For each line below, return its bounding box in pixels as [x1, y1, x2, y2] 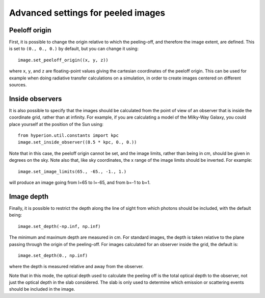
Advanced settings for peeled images [9, 7, 165, 18]
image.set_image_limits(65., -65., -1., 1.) [18, 169, 127, 174]
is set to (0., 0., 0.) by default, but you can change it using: [9, 46, 139, 51]
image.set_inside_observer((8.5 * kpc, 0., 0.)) [18, 140, 137, 145]
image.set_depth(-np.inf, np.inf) [18, 223, 101, 229]
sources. [9, 82, 27, 88]
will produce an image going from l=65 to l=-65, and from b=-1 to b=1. [9, 179, 151, 186]
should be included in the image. [9, 286, 76, 292]
